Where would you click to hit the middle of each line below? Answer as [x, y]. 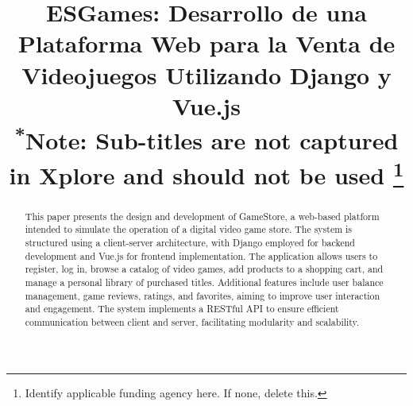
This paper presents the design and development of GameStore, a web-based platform [202, 216]
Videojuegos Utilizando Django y [206, 74]
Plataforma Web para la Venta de [206, 43]
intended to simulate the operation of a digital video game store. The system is [189, 229]
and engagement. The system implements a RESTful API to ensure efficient [182, 309]
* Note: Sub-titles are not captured [206, 138]
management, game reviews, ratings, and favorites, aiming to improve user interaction [203, 295]
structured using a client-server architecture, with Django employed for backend [190, 243]
